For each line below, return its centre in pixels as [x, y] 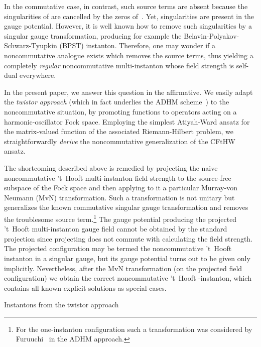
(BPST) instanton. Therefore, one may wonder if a [138, 45]
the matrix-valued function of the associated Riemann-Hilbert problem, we [119, 131]
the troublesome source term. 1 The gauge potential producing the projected [120, 218]
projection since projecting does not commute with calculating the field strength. [128, 238]
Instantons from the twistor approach [61, 305]
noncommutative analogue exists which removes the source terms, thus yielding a [129, 55]
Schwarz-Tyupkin [31, 45]
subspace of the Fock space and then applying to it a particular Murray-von [121, 188]
